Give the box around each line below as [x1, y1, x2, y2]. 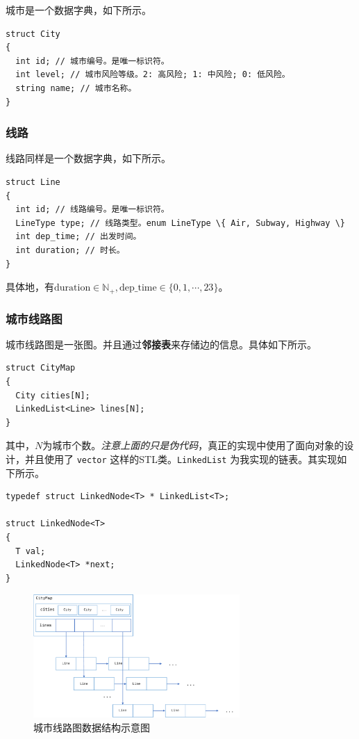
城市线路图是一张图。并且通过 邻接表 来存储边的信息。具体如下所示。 [6, 336, 317, 351]
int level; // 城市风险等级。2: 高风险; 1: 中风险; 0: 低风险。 [15, 70, 290, 80]
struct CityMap [6, 363, 76, 373]
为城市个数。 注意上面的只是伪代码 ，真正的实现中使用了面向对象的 [42, 438, 344, 453]
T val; [15, 546, 46, 556]
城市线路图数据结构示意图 [33, 720, 150, 734]
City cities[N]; [15, 390, 90, 400]
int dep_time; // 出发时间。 [15, 232, 142, 242]
